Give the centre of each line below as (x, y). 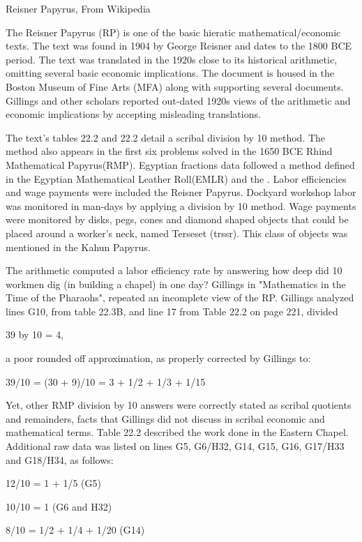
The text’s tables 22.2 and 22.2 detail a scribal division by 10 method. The (166, 137)
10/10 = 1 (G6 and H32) (59, 506)
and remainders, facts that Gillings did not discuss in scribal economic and (165, 418)
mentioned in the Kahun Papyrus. (78, 247)
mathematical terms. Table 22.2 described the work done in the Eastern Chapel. (177, 432)
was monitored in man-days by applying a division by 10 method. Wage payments (181, 205)
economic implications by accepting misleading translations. (133, 114)
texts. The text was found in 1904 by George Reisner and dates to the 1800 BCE (179, 46)
